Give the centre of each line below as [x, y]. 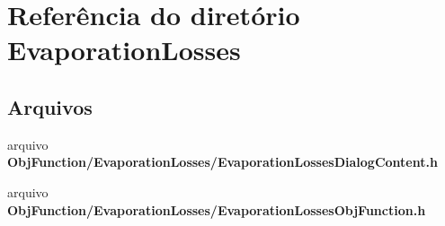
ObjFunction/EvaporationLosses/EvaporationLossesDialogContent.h [222, 162]
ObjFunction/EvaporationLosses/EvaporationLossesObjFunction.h [217, 209]
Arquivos [50, 106]
